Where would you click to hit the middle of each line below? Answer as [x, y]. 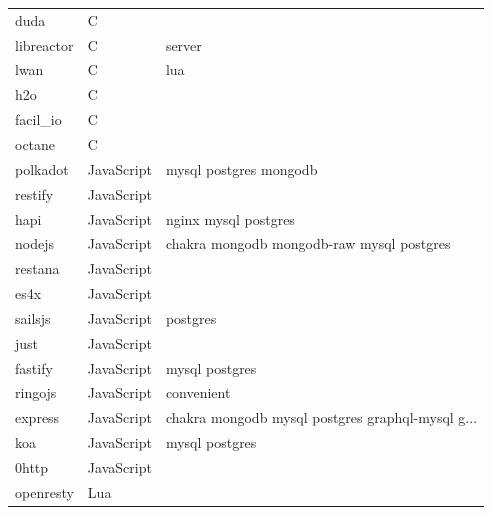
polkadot [42, 168]
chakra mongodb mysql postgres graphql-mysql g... [321, 417]
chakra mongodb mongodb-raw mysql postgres [308, 243]
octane [35, 143]
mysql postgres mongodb [241, 168]
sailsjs [33, 317]
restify [34, 193]
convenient [198, 392]
